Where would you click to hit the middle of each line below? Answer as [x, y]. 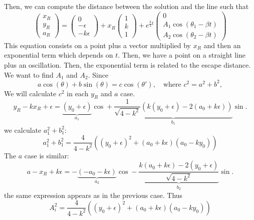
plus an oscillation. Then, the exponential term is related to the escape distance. [127, 64]
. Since [98, 74]
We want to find [29, 74]
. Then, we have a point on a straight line [182, 55]
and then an [222, 45]
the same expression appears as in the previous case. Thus [93, 195]
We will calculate [30, 93]
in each [78, 93]
